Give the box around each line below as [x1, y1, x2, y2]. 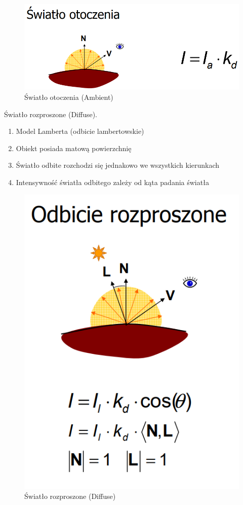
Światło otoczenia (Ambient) [24, 91, 113, 102]
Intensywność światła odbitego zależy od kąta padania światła [16, 176, 209, 187]
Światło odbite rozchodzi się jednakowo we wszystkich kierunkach [16, 160, 220, 170]
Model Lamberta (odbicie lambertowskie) [16, 126, 144, 136]
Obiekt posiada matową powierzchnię [16, 142, 132, 153]
